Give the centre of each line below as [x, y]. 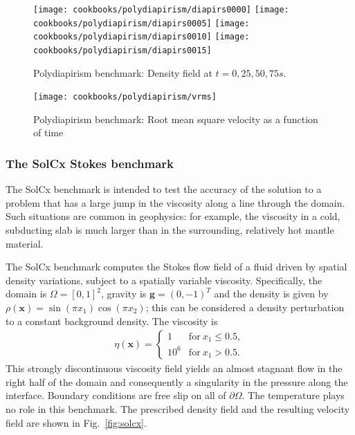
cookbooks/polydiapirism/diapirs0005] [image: [142, 23]
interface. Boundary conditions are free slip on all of [116, 395]
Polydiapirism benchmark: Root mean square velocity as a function [176, 119]
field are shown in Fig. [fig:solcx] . [76, 422]
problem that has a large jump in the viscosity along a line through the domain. [175, 202]
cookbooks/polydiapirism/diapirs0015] [122, 50]
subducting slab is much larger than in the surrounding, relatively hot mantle [170, 230]
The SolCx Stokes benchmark [90, 163]
